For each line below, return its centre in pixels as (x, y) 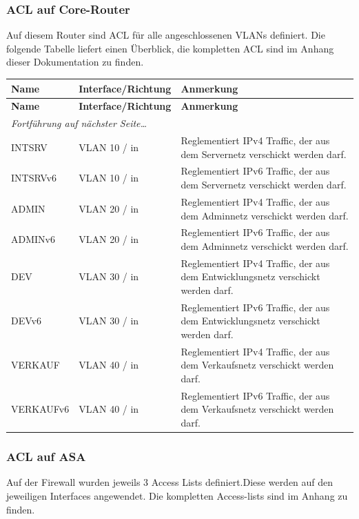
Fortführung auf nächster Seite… (79, 123)
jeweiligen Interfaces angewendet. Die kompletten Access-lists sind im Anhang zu (177, 495)
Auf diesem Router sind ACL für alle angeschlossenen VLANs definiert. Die (166, 35)
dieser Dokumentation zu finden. (75, 62)
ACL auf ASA (46, 457)
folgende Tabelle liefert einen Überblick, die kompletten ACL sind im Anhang (170, 48)
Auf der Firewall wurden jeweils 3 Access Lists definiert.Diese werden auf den (170, 482)
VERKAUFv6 (40, 409)
